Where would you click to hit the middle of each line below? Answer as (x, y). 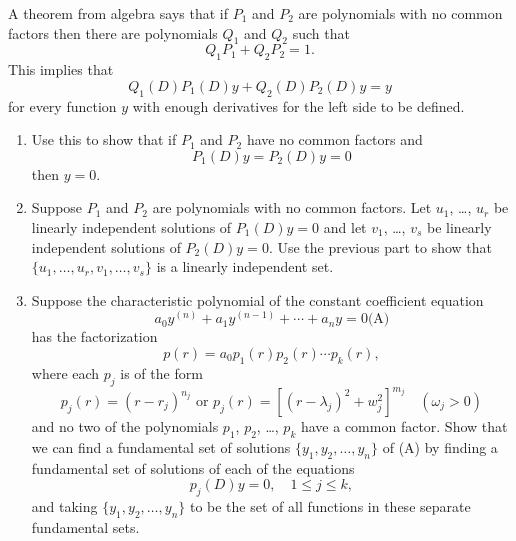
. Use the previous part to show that (380, 246)
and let (345, 226)
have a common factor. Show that (404, 426)
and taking (64, 506)
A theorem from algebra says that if (118, 13)
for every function (62, 105)
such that (321, 32)
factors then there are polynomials (113, 32)
